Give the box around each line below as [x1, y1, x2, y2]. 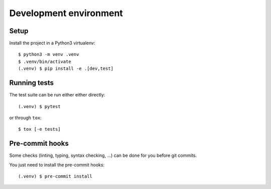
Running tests [9, 78, 54, 87]
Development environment [9, 8, 123, 19]
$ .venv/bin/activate [18, 58, 71, 64]
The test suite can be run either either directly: [9, 92, 105, 98]
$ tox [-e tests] [18, 126, 61, 132]
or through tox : [9, 115, 42, 121]
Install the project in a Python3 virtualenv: [9, 40, 95, 46]
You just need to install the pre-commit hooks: [9, 161, 105, 168]
